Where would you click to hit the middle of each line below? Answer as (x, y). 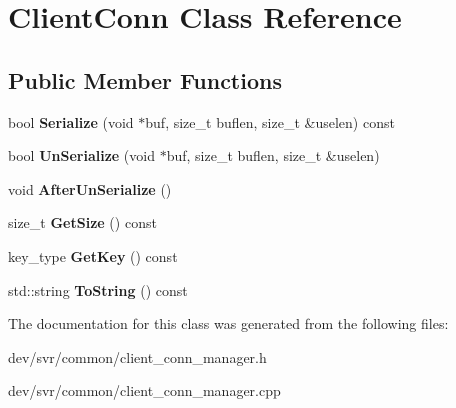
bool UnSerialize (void (81, 155)
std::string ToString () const (98, 289)
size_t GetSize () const (82, 222)
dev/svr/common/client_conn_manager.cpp (144, 390)
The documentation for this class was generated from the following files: (228, 323)
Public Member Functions (145, 79)
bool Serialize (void (71, 121)
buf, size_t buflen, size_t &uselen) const (270, 121)
